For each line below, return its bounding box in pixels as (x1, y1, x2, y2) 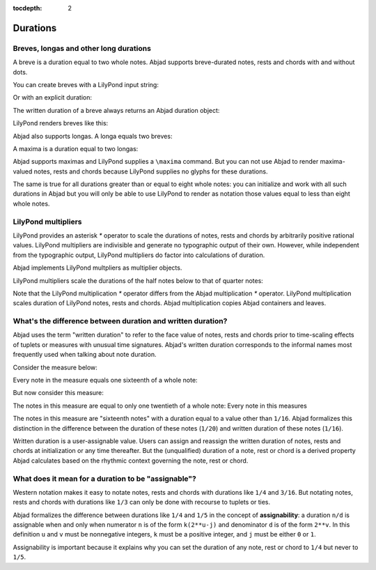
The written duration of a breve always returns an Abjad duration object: (13, 106, 220, 114)
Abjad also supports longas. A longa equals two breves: (13, 132, 173, 140)
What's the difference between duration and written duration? (13, 316, 228, 326)
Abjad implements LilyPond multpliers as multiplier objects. (13, 263, 182, 272)
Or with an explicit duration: (13, 93, 93, 102)
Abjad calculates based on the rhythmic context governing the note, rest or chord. (13, 456, 249, 465)
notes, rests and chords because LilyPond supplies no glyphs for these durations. (33, 167, 268, 176)
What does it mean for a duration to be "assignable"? (13, 474, 196, 484)
